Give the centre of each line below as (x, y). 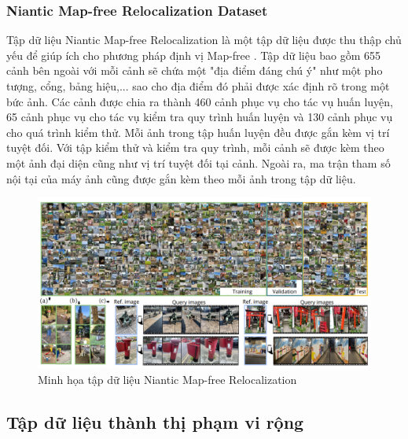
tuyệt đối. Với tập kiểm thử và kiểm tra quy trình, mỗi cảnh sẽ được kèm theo (195, 148)
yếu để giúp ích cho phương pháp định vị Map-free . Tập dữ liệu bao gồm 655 (194, 55)
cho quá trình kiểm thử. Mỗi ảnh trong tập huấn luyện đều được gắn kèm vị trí (198, 132)
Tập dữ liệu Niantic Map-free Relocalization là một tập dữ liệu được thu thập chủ (204, 40)
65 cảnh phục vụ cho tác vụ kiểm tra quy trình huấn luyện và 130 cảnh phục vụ (200, 117)
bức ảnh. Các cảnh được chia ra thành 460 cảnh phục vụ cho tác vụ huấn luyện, (200, 101)
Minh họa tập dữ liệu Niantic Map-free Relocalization (167, 379)
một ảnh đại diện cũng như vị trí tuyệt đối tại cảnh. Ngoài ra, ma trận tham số (198, 162)
